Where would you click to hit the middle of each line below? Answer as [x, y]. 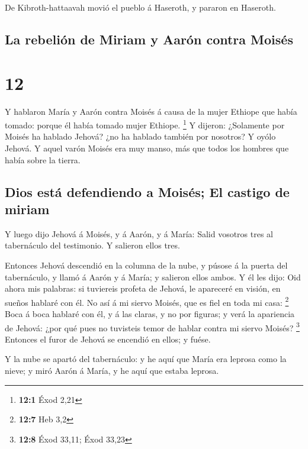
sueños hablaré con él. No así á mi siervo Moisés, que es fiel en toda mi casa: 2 [147, 301]
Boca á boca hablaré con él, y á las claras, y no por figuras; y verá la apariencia [150, 313]
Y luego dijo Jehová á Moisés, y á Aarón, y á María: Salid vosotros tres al [139, 233]
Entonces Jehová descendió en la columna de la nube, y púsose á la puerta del [146, 265]
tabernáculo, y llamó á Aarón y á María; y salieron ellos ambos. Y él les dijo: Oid [153, 277]
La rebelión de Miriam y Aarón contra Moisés [149, 39]
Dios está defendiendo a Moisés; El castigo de [147, 191]
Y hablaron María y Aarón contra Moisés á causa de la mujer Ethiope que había [151, 111]
